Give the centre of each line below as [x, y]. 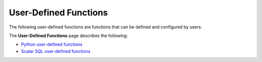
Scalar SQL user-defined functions [56, 51]
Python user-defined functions [52, 44]
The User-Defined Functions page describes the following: [68, 36]
